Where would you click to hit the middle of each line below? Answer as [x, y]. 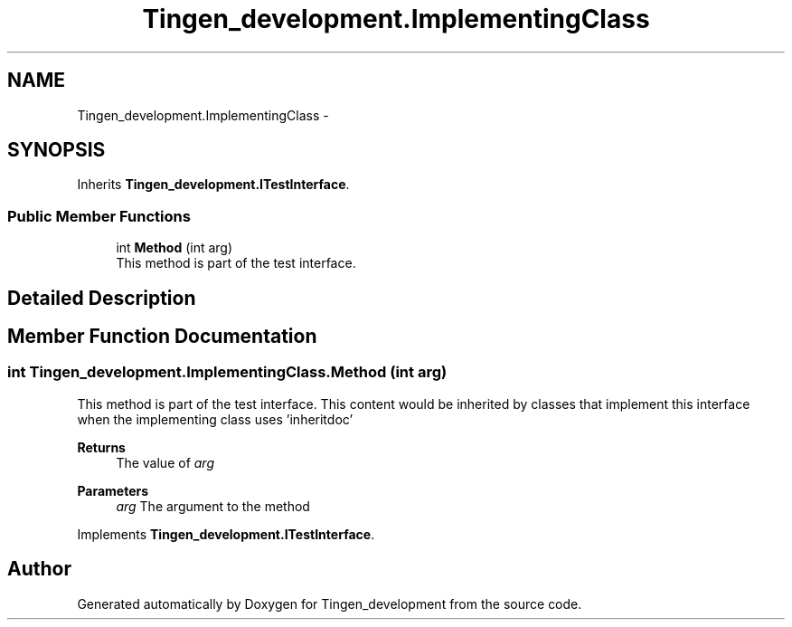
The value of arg [165, 462]
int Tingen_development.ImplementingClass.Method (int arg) [227, 372]
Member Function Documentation [162, 337]
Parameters [113, 490]
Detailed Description [102, 298]
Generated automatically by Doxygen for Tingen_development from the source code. [330, 603]
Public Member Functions [99, 216]
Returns [101, 447]
